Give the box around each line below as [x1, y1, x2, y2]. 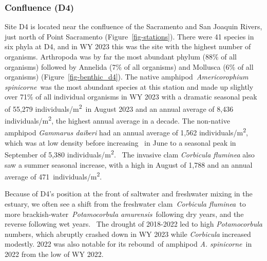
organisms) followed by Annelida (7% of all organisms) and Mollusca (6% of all [5, 61, 254, 72]
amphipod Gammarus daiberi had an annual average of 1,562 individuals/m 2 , [5, 126, 248, 138]
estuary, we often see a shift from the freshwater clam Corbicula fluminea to [5, 198, 246, 209]
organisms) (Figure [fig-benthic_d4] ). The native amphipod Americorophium [5, 71, 249, 82]
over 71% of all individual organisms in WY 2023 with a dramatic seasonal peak [5, 91, 257, 102]
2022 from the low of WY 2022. [5, 248, 104, 259]
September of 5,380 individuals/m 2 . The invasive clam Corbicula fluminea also [5, 148, 255, 159]
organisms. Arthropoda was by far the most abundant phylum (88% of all [5, 51, 237, 62]
